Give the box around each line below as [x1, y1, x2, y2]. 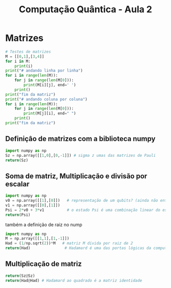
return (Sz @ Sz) [5, 273, 36, 278]
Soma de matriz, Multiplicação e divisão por [5, 172, 148, 180]
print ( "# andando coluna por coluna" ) [5, 97, 88, 102]
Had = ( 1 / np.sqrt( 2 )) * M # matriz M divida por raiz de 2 [5, 241, 133, 246]
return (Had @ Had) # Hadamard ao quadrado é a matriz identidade [5, 278, 142, 283]
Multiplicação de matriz [5, 259, 82, 269]
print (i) [14, 63, 33, 68]
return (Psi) [5, 212, 31, 218]
